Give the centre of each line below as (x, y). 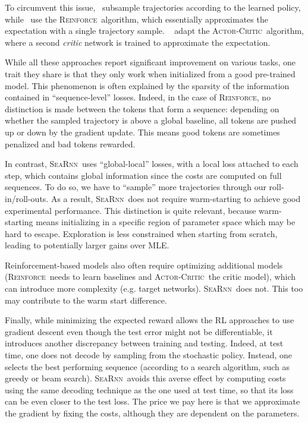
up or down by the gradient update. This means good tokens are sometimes (142, 132)
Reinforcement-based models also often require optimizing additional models (144, 265)
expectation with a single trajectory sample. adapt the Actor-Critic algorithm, (155, 31)
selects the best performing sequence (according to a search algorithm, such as (147, 366)
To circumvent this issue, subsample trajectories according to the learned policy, (153, 7)
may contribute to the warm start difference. (86, 300)
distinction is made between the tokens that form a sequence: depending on (142, 108)
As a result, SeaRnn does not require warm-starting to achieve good (176, 198)
